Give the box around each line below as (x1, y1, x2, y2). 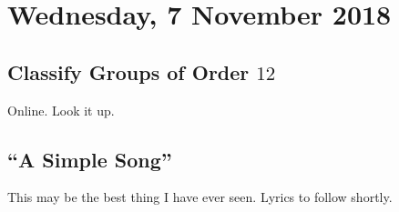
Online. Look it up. (7, 100, 115, 119)
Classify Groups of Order (7, 57, 250, 86)
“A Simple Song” (7, 145, 172, 173)
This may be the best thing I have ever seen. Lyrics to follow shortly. (7, 187, 393, 207)
